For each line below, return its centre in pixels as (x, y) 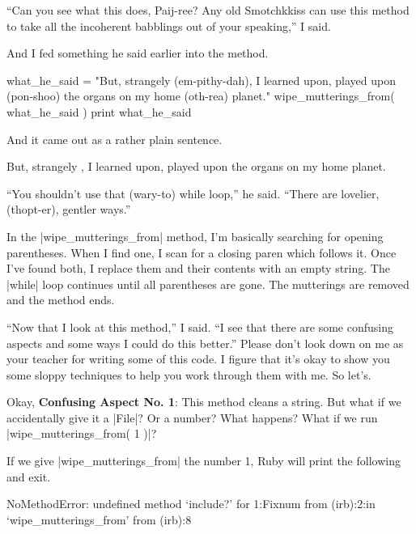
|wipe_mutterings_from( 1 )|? (82, 433)
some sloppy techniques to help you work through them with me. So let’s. (189, 374)
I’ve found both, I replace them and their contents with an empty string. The (198, 268)
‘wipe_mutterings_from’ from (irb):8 (99, 519)
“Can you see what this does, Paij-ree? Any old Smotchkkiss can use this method (208, 10)
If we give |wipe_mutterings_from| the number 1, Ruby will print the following (204, 461)
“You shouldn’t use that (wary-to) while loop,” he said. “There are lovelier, (193, 193)
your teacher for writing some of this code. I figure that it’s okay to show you (198, 359)
